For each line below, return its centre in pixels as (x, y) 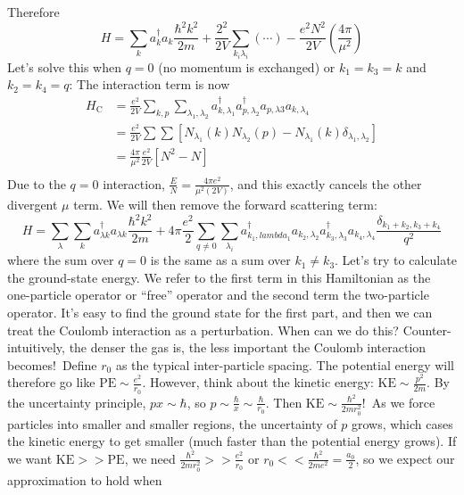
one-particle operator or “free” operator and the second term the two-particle (218, 295)
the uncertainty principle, (77, 402)
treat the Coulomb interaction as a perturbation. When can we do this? (203, 330)
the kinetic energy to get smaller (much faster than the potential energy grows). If (232, 441)
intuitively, (36, 347)
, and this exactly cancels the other (326, 183)
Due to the (37, 183)
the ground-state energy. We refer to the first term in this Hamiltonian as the (219, 277)
